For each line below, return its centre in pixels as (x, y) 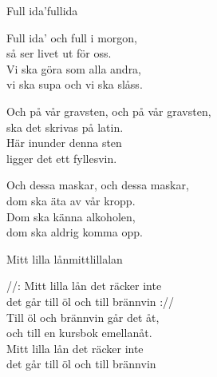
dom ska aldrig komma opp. (75, 232)
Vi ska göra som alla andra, (74, 68)
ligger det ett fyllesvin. (62, 158)
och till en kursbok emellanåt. (79, 333)
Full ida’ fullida (42, 10)
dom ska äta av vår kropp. (71, 200)
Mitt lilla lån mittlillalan (65, 258)
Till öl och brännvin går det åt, (83, 317)
